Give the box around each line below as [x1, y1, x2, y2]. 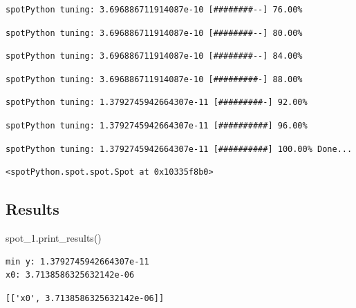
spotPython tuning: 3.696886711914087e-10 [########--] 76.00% [6, 5, 303, 15]
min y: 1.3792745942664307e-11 [6, 256, 149, 267]
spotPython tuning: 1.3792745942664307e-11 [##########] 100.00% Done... [6, 144, 353, 154]
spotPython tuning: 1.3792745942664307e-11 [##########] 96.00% [6, 120, 308, 131]
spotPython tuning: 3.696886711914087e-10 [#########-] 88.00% [6, 74, 303, 84]
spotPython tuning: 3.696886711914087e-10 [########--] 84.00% [6, 51, 303, 61]
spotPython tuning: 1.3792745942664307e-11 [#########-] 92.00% [6, 97, 308, 108]
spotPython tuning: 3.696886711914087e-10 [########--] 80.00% [6, 28, 303, 38]
